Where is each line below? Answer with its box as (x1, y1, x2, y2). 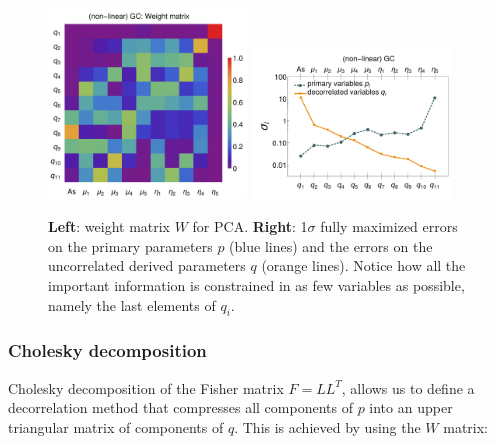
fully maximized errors (320, 216, 458, 237)
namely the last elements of (48, 294, 216, 315)
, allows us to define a (341, 377, 475, 398)
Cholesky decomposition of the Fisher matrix (8, 377, 284, 398)
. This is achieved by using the (234, 416, 421, 437)
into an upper (369, 397, 453, 418)
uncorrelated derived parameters (48, 255, 246, 276)
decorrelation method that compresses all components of (8, 397, 353, 418)
